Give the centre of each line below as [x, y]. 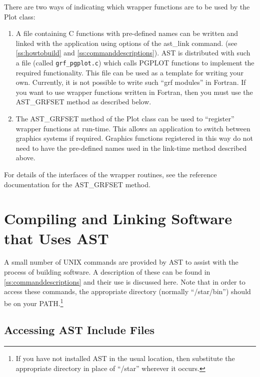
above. [25, 158]
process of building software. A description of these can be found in [107, 272]
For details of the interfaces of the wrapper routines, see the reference [110, 174]
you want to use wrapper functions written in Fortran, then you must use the [134, 92]
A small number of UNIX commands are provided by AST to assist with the [121, 262]
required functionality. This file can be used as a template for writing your [129, 72]
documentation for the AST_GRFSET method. [77, 184]
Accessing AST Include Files [79, 330]
